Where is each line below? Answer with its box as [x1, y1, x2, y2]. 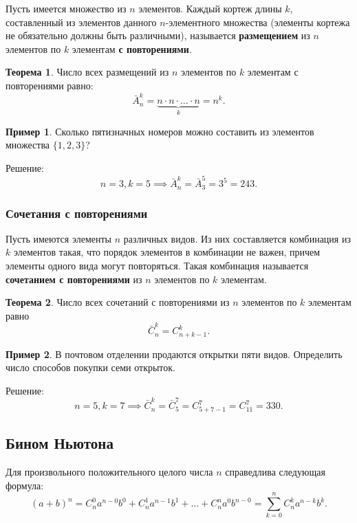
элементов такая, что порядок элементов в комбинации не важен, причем [13, 245, 321, 259]
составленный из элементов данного [6, 14, 157, 29]
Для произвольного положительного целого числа [6, 465, 213, 479]
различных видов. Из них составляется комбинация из [123, 231, 351, 245]
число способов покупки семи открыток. [6, 360, 175, 375]
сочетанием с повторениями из [6, 271, 142, 286]
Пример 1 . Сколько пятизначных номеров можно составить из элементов [6, 124, 314, 138]
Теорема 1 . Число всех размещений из [6, 65, 169, 79]
